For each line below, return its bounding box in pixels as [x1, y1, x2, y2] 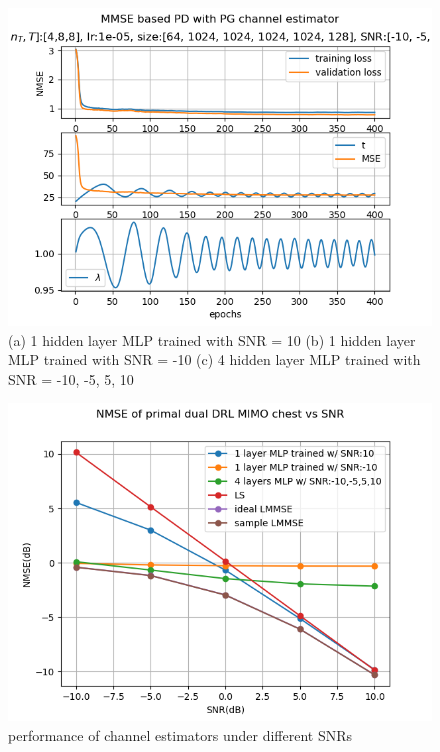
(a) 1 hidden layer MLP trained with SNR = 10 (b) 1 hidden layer [8, 329, 416, 350]
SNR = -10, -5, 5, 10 [8, 368, 134, 389]
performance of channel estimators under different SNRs [8, 724, 353, 745]
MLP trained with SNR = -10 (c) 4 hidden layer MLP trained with [8, 349, 421, 370]
